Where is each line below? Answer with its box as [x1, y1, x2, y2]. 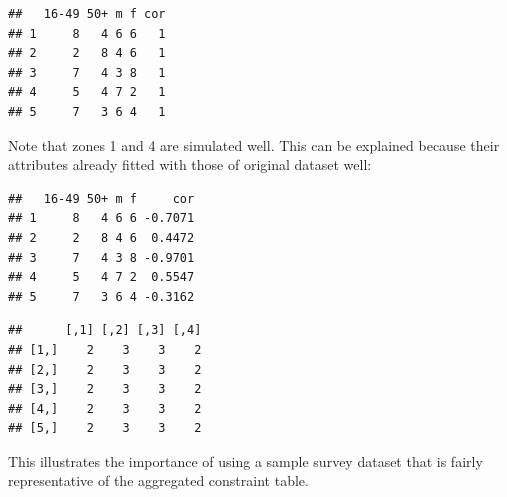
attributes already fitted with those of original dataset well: [8, 154, 372, 175]
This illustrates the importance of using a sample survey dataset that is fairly [8, 450, 483, 471]
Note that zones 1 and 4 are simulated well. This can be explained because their [8, 134, 500, 155]
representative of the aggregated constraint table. [8, 470, 309, 491]
